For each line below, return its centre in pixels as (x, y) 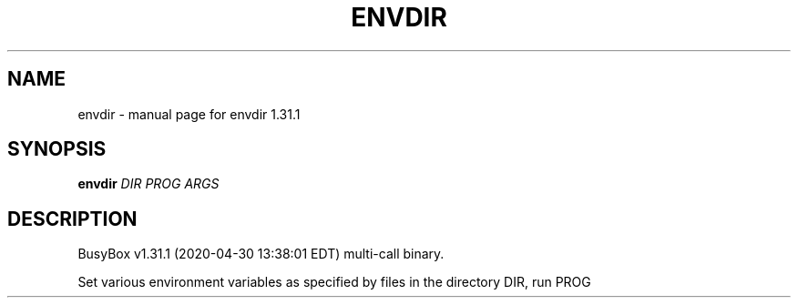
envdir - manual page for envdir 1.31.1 (189, 114)
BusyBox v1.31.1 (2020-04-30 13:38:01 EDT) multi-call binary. (261, 254)
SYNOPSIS (57, 149)
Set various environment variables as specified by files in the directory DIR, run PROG (334, 282)
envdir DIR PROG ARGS (148, 184)
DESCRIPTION (72, 219)
